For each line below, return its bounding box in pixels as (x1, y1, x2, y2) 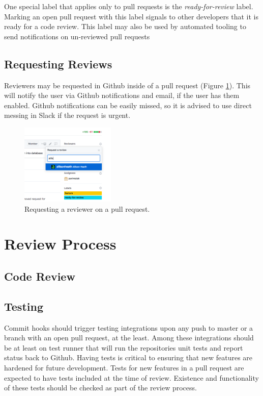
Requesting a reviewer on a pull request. (24, 203, 150, 214)
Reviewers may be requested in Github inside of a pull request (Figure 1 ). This (4, 80, 251, 90)
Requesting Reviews (4, 56, 112, 71)
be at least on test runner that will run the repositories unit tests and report (4, 342, 243, 353)
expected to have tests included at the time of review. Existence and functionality (4, 372, 259, 383)
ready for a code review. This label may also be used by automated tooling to (4, 21, 246, 32)
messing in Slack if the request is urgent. (4, 110, 131, 120)
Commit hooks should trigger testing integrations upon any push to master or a (4, 322, 253, 333)
